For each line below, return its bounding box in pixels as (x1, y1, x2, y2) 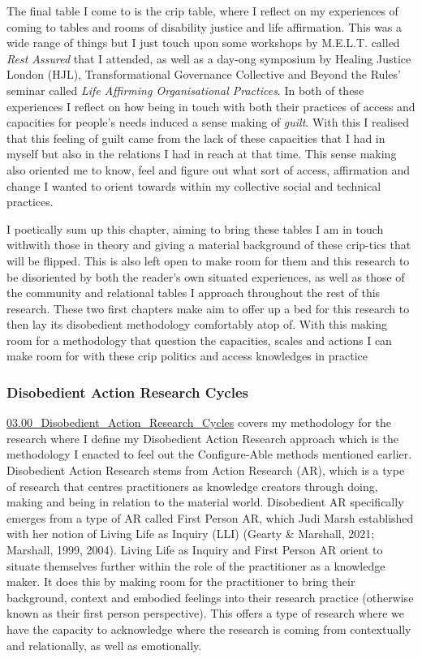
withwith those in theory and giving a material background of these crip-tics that (6, 236, 411, 253)
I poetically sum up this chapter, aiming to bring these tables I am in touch (6, 220, 384, 237)
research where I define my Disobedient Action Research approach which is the (6, 429, 399, 446)
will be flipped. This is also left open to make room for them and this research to (6, 252, 410, 269)
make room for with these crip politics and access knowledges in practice (6, 347, 368, 364)
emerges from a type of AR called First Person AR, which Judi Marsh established (6, 509, 414, 526)
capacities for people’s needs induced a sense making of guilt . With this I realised (6, 114, 410, 131)
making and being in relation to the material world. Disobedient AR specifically (6, 493, 404, 510)
